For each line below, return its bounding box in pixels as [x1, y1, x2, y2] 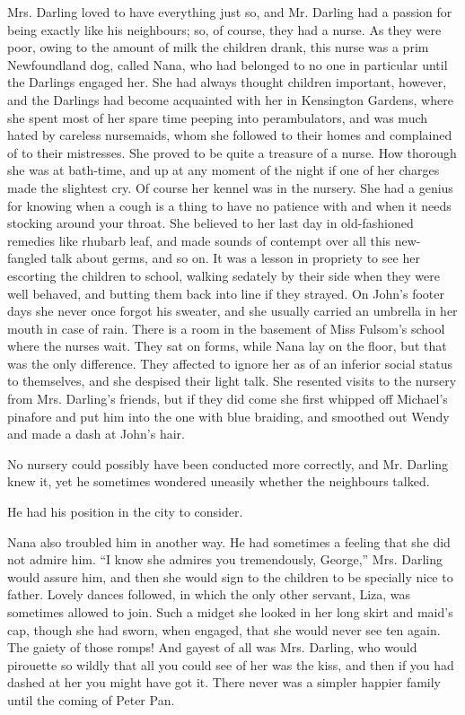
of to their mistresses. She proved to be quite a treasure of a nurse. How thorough [7, 143, 457, 161]
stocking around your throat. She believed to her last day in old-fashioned [7, 214, 414, 232]
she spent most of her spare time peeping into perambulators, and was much [7, 108, 428, 126]
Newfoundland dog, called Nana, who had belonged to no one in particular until [7, 55, 448, 74]
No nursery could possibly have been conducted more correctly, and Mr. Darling [7, 454, 449, 473]
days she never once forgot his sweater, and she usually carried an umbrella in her [7, 301, 458, 320]
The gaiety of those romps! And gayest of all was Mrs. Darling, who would [7, 638, 417, 657]
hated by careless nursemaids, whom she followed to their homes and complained [7, 126, 452, 144]
